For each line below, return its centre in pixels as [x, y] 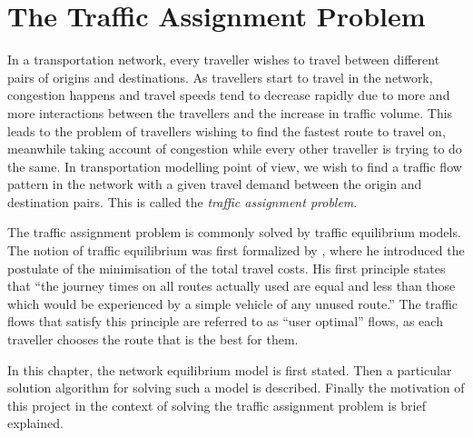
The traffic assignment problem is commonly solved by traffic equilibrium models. [234, 232]
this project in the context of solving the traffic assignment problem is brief [217, 405]
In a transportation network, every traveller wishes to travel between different [224, 60]
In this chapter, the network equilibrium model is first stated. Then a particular [230, 369]
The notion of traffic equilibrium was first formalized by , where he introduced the [236, 250]
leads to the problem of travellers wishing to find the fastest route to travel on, [227, 130]
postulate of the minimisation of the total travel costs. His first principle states [227, 268]
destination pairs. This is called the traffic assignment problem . [182, 201]
